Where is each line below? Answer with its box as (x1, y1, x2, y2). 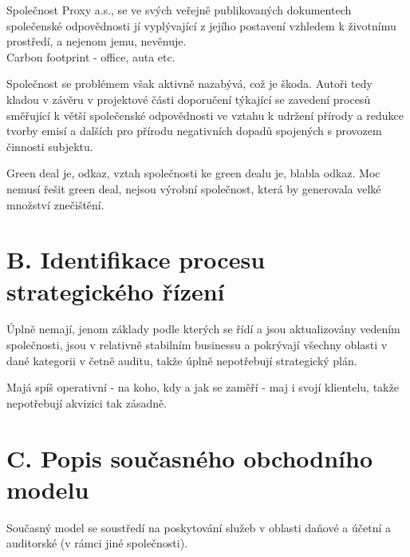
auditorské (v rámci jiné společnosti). (6, 535, 188, 551)
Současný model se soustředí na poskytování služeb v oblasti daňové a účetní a (6, 519, 392, 535)
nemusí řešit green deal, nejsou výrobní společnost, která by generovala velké (6, 180, 381, 197)
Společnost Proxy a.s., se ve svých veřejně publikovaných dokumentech (6, 2, 352, 18)
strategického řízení (6, 274, 225, 307)
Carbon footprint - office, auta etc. (6, 48, 175, 65)
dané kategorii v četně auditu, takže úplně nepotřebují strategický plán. (6, 352, 357, 368)
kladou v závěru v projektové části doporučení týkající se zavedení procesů (6, 90, 371, 107)
